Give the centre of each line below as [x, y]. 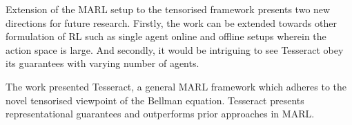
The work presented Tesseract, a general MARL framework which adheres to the [176, 86]
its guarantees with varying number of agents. [102, 63]
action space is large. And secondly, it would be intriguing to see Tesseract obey [175, 49]
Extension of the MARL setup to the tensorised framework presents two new [168, 9]
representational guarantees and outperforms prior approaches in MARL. [160, 114]
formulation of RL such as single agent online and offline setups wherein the [166, 36]
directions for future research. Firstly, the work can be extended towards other [171, 22]
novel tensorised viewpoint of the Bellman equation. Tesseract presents [155, 100]
